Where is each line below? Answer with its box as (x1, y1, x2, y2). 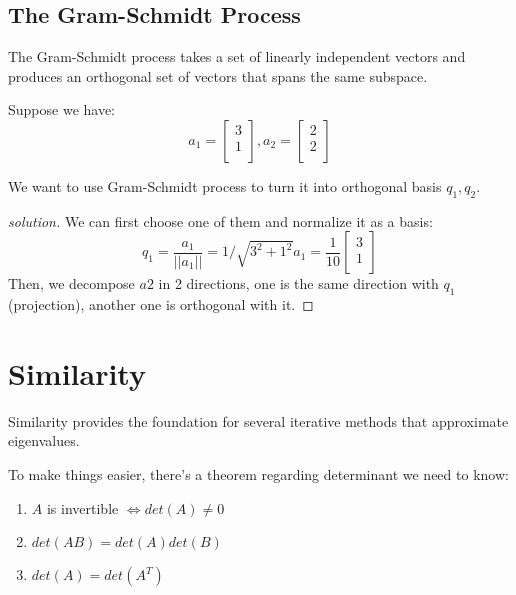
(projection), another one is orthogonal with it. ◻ (8, 294, 314, 315)
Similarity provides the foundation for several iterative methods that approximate (8, 410, 509, 431)
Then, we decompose (8, 273, 135, 294)
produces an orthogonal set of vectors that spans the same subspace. (8, 65, 428, 86)
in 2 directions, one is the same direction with (158, 273, 439, 294)
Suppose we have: (8, 99, 116, 120)
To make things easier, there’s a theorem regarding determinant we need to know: (8, 464, 509, 485)
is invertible (46, 497, 119, 518)
